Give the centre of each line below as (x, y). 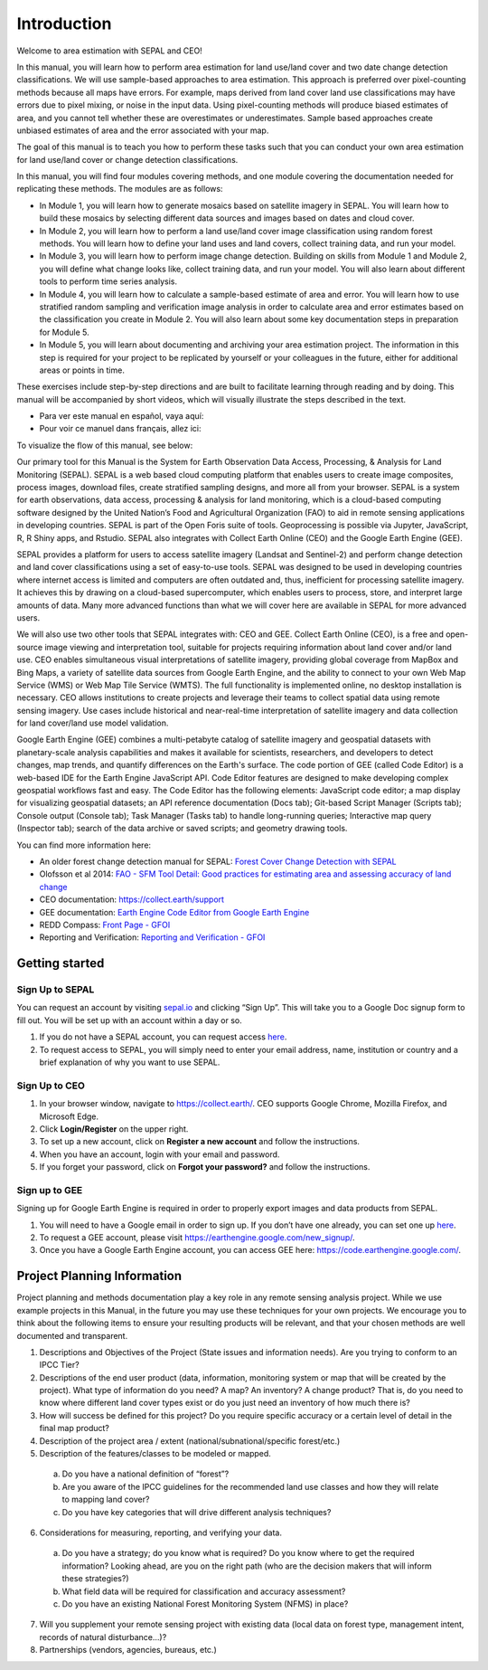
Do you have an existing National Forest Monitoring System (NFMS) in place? (205, 1604)
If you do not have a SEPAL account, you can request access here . (163, 1037)
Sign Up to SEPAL (56, 990)
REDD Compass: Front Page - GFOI (105, 925)
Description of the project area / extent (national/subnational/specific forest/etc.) (190, 1441)
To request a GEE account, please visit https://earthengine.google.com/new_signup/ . (197, 1238)
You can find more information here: (84, 845)
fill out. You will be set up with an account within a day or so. (130, 1020)
